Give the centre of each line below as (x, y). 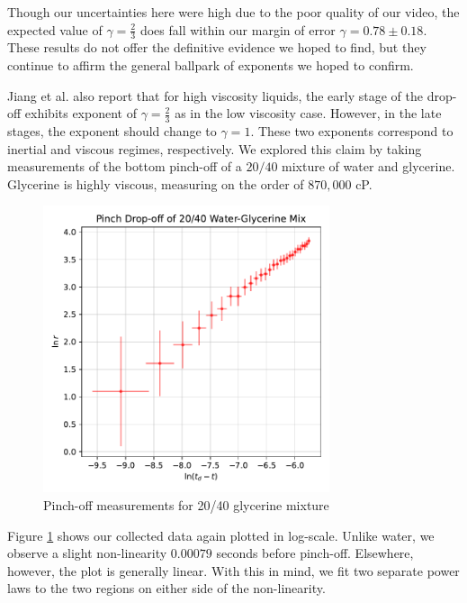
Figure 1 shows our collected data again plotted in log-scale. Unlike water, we (221, 535)
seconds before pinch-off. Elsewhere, (315, 553)
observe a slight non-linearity (87, 553)
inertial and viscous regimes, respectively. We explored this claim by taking (215, 148)
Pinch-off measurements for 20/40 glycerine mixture (186, 505)
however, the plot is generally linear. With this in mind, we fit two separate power (233, 570)
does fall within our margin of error (238, 29)
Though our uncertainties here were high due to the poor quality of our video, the (233, 12)
